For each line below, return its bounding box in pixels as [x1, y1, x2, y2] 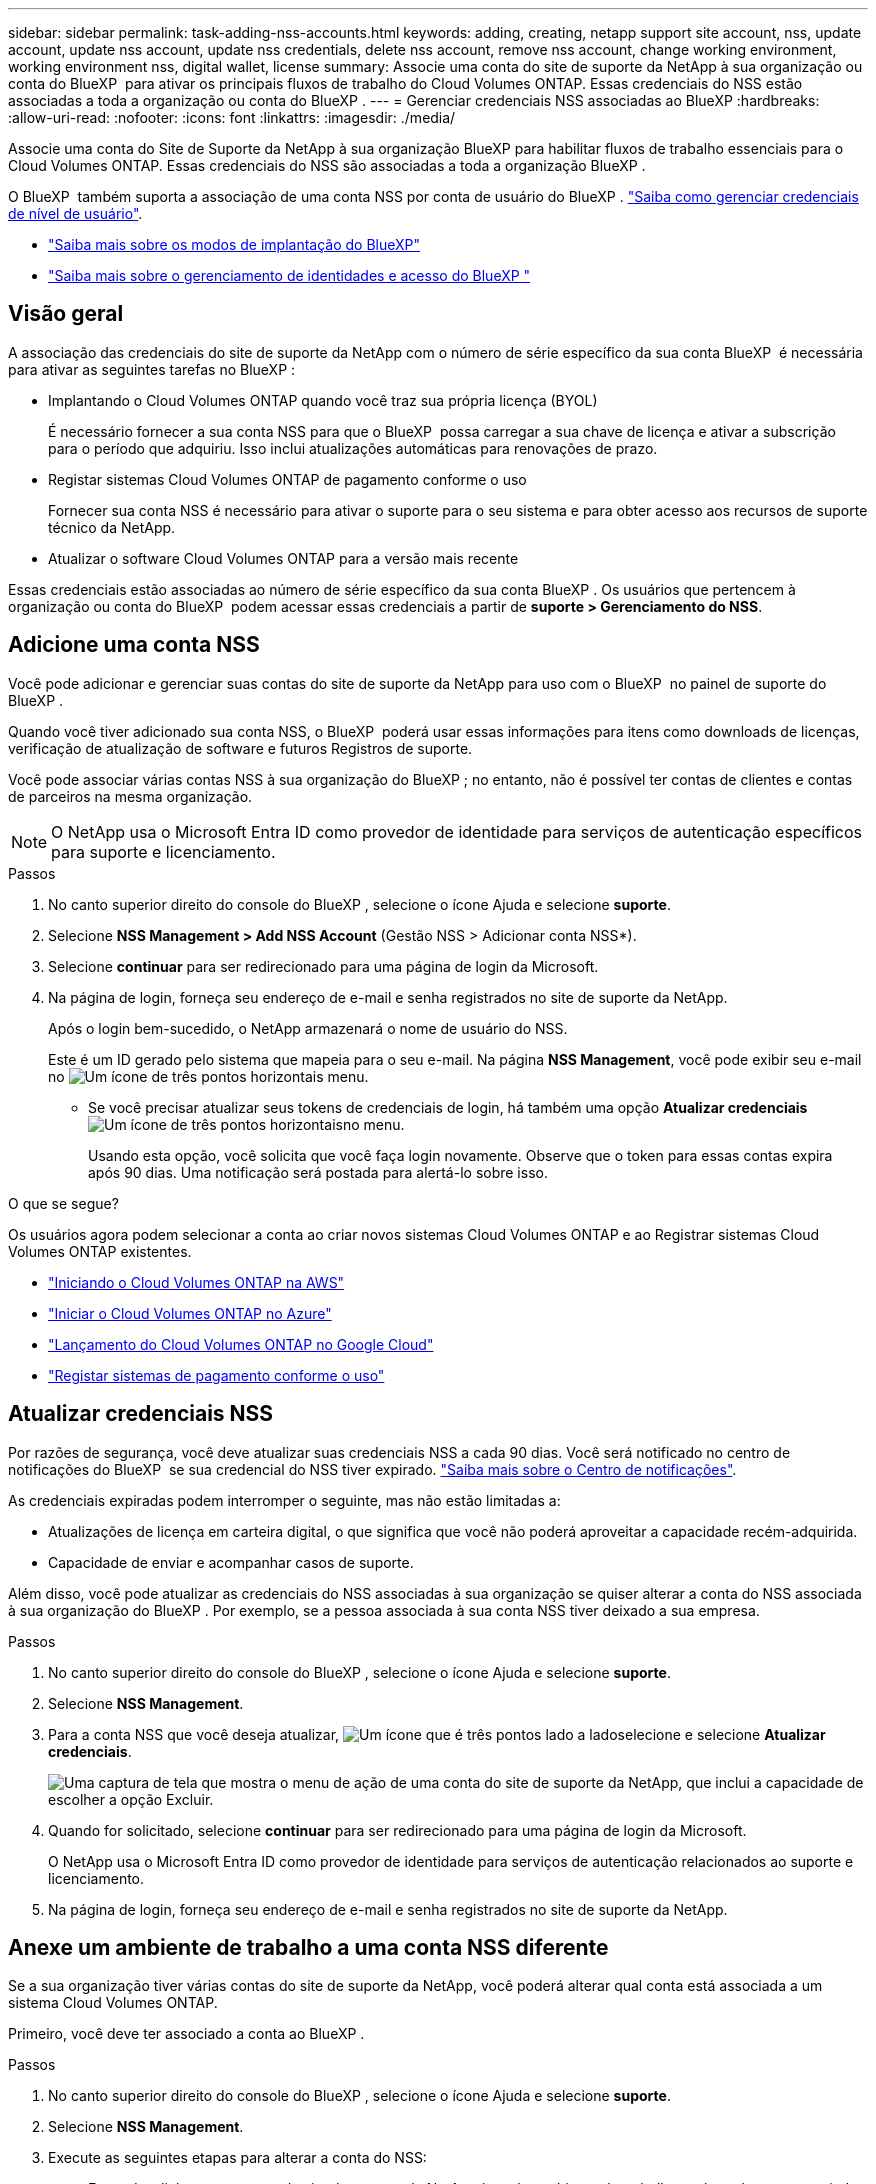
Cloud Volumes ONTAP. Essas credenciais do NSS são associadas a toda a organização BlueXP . [8, 157, 646, 174]
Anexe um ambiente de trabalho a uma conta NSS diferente [8, 1934, 609, 1960]
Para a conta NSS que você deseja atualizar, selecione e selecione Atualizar [48, 1725, 826, 1743]
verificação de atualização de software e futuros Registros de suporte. [8, 739, 473, 757]
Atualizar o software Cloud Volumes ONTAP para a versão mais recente [48, 549, 519, 567]
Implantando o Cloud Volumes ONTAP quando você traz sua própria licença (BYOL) [48, 391, 598, 409]
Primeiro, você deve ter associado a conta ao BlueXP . [8, 2025, 365, 2043]
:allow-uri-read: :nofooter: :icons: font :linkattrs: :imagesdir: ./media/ [8, 109, 456, 126]
